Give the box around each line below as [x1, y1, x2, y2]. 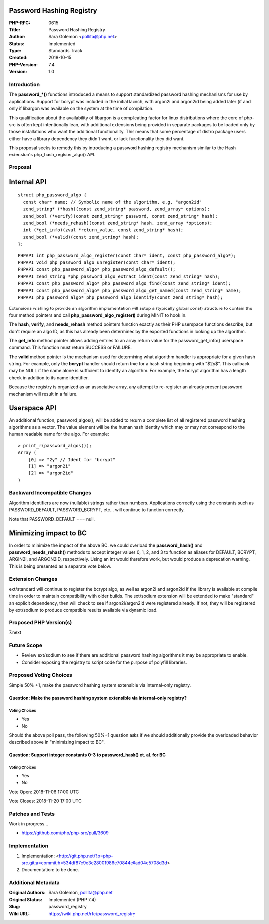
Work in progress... [9, 821, 48, 827]
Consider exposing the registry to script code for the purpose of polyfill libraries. [21, 659, 187, 665]
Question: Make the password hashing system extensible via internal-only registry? [9, 695, 187, 701]
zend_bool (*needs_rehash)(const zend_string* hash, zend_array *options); [23, 220, 213, 226]
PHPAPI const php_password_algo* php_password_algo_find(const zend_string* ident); [18, 281, 231, 286]
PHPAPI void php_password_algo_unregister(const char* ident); [18, 260, 176, 265]
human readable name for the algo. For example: [9, 431, 109, 437]
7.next [9, 629, 22, 635]
